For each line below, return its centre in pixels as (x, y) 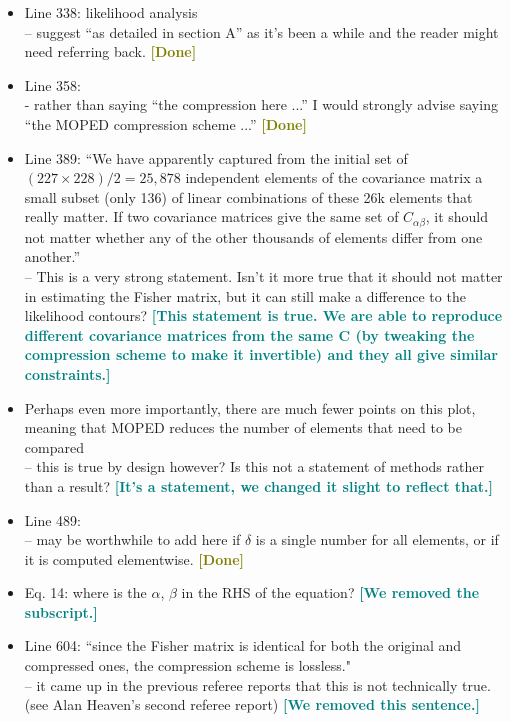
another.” (52, 256)
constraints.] (67, 373)
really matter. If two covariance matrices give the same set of (211, 216)
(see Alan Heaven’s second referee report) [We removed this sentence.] (252, 704)
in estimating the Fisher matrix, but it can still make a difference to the (245, 295)
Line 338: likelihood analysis (111, 12)
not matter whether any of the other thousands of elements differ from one (253, 236)
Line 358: (52, 84)
